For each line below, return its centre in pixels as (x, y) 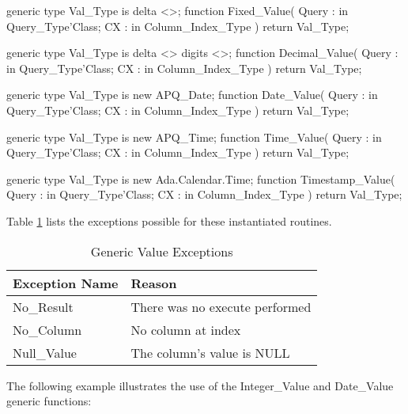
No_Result (43, 306)
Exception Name (66, 283)
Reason (154, 283)
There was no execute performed (221, 306)
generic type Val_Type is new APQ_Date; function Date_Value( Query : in (192, 95)
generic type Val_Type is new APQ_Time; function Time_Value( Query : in (194, 137)
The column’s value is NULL (210, 352)
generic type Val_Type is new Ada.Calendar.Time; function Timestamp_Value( (201, 179)
